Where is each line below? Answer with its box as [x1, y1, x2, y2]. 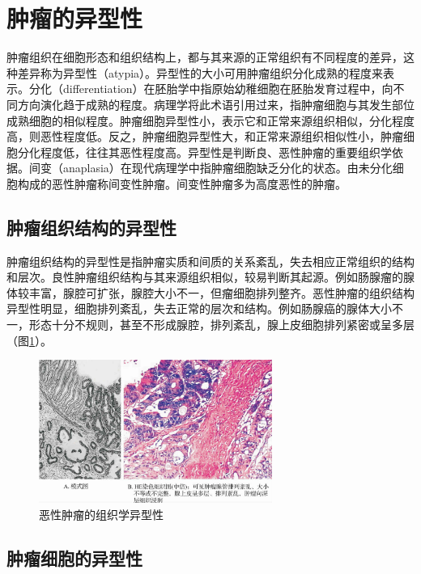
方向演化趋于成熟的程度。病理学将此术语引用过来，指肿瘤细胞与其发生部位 [17, 95, 415, 112]
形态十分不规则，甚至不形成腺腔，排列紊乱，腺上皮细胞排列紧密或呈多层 [28, 316, 415, 333]
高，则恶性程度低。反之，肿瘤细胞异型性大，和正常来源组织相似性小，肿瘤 [6, 128, 403, 145]
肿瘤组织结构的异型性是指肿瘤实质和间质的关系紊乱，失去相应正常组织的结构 [6, 252, 415, 269]
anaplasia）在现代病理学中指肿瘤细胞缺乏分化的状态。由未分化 [62, 159, 393, 176]
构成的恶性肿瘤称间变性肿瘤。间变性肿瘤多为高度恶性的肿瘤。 [17, 175, 347, 192]
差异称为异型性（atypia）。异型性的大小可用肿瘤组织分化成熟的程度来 [17, 64, 384, 81]
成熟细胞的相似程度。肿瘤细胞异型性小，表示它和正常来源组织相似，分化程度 [6, 112, 415, 129]
